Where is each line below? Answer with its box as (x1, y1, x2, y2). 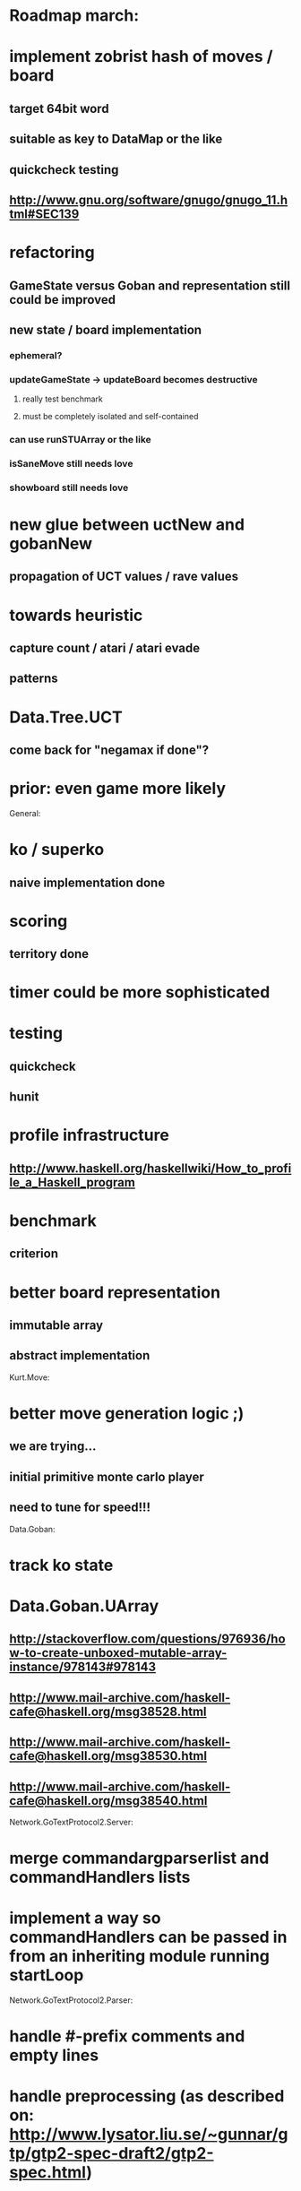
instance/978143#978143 (9, 1660, 157, 1675)
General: (9, 807, 41, 818)
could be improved (9, 292, 116, 307)
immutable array (9, 1318, 104, 1333)
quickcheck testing (9, 162, 119, 177)
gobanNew (9, 534, 92, 554)
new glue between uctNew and (9, 514, 245, 535)
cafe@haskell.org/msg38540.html (9, 1793, 208, 1808)
